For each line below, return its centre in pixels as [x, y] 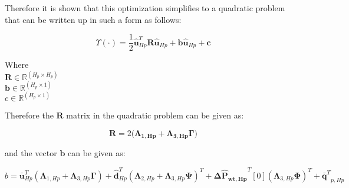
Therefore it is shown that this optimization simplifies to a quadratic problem [145, 8]
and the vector [31, 153]
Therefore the [29, 115]
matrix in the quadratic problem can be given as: [155, 115]
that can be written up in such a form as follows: [93, 19]
